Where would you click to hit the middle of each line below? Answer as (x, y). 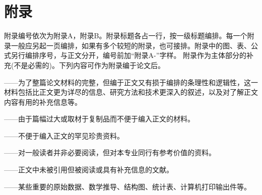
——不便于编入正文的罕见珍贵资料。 (64, 135)
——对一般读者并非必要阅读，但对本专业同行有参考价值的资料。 (110, 152)
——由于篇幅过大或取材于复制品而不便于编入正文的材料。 (99, 119)
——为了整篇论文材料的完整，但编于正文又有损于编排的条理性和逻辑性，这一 (131, 82)
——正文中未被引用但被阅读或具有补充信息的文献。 (89, 170)
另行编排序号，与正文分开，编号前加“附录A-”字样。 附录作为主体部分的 (129, 55)
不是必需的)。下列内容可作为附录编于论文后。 (89, 65)
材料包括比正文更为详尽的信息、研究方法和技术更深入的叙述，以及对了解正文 (131, 92)
